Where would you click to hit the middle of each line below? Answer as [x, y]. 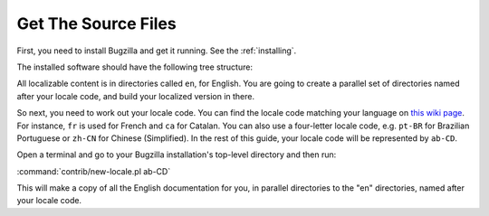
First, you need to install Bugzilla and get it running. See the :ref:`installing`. [157, 51]
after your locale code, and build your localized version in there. [136, 96]
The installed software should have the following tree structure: [135, 67]
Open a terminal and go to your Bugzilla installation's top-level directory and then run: [177, 155]
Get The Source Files [96, 23]
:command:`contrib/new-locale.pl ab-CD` [94, 171]
